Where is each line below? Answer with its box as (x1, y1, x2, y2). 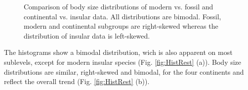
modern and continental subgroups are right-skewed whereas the (24, 21, 218, 31)
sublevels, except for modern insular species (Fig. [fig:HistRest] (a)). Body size (4, 56, 242, 67)
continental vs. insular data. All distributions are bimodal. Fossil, (24, 11, 221, 21)
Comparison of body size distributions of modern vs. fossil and (24, 1, 213, 11)
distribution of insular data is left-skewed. (24, 30, 150, 41)
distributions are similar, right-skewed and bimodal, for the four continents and (4, 66, 244, 77)
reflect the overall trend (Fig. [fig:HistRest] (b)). (4, 76, 150, 87)
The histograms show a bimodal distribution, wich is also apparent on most (4, 47, 233, 57)
